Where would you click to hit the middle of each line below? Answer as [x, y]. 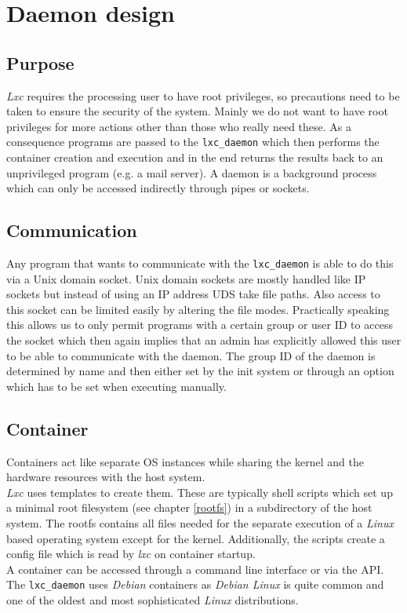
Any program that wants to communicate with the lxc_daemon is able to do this [200, 263]
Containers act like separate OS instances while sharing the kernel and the [185, 461]
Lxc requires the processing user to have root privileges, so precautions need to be [203, 95]
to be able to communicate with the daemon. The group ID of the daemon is [191, 355]
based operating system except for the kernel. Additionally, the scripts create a [196, 538]
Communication [72, 230]
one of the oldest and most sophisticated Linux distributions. [153, 600]
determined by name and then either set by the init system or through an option [200, 371]
